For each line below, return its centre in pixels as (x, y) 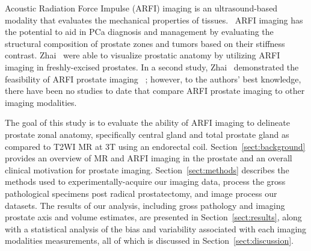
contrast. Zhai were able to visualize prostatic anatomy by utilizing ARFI (143, 55)
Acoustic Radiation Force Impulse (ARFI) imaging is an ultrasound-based (141, 8)
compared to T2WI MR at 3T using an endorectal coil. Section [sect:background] (155, 146)
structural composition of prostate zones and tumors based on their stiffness (145, 43)
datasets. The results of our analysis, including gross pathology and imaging (145, 205)
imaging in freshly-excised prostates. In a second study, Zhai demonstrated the (152, 67)
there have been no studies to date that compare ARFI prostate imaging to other (155, 91)
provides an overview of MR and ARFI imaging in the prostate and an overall (149, 158)
